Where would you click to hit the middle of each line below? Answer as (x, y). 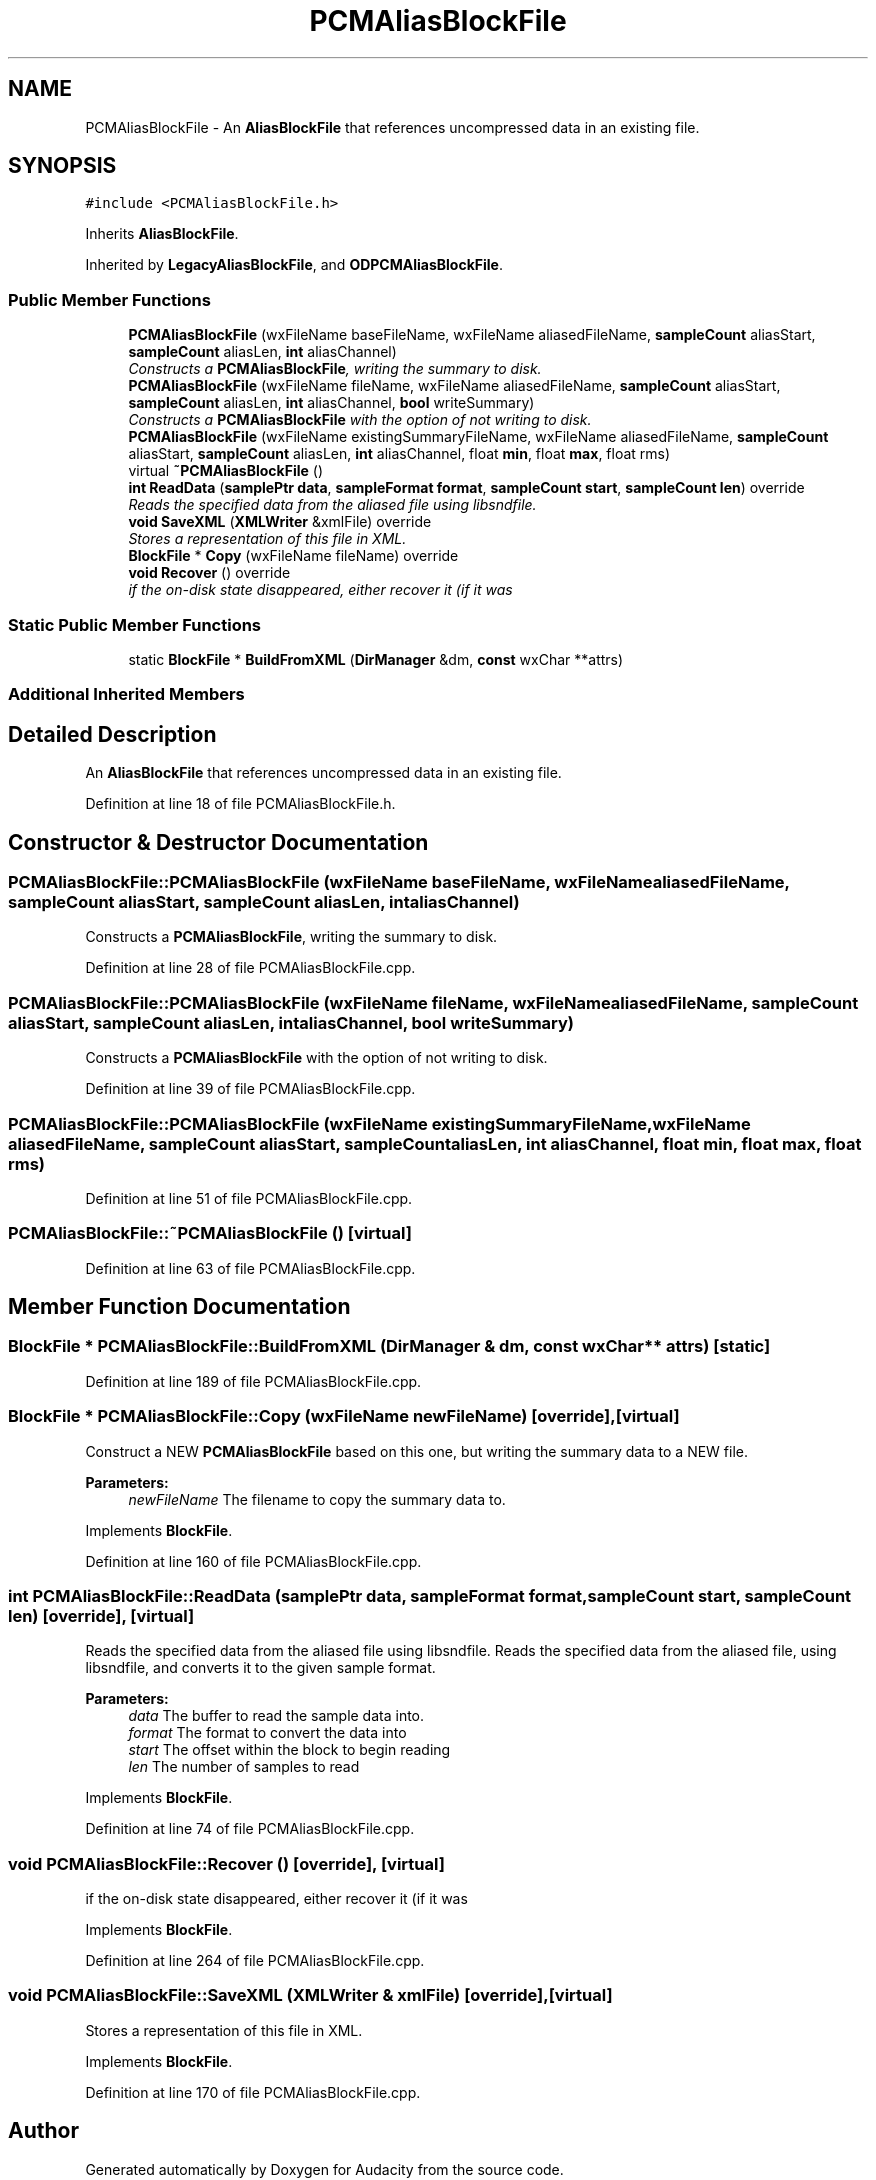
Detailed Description (112, 734)
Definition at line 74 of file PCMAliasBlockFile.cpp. (250, 1829)
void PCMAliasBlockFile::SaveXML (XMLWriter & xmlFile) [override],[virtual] (310, 1995)
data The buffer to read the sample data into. (276, 1716)
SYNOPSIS (62, 166)
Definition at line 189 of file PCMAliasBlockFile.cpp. (253, 1381)
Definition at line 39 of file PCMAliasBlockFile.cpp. (250, 1089)
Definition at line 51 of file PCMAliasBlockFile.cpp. (249, 1198)
